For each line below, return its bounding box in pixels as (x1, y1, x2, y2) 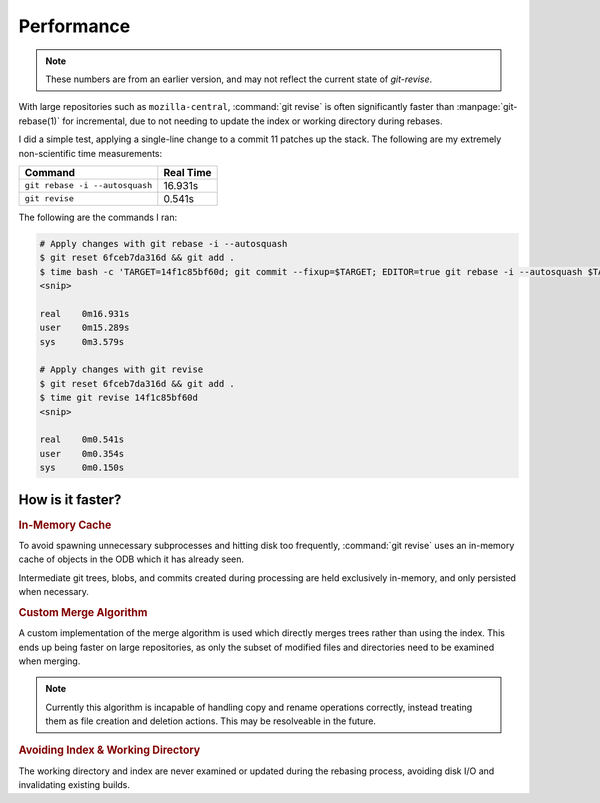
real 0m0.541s (39, 434, 125, 445)
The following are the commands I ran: (18, 211, 178, 223)
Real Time (163, 165, 212, 179)
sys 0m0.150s (39, 462, 125, 474)
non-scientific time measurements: (18, 147, 163, 159)
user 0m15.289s (39, 322, 130, 334)
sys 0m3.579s (39, 336, 125, 347)
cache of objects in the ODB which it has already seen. (18, 553, 245, 565)
